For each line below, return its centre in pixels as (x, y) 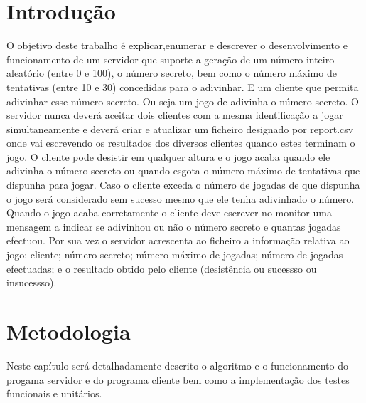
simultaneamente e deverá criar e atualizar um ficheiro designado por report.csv (180, 129)
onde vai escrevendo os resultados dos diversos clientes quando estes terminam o (181, 143)
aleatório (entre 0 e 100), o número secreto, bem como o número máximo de (172, 73)
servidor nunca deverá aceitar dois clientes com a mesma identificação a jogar (175, 115)
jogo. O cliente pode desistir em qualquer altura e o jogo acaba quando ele (168, 156)
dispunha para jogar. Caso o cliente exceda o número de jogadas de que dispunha (183, 185)
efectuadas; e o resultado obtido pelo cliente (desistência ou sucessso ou (162, 268)
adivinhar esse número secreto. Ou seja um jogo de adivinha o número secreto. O (183, 101)
